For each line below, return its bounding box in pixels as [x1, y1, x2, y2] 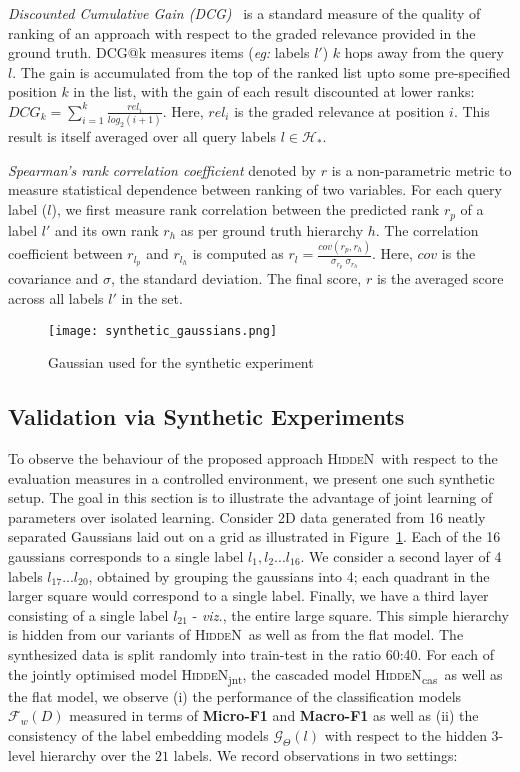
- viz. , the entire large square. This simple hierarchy [192, 604, 509, 625]
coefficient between [8, 243, 123, 264]
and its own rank [55, 219, 159, 240]
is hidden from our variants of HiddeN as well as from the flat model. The [8, 624, 464, 645]
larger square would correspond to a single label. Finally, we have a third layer [8, 585, 489, 606]
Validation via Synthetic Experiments [8, 401, 405, 432]
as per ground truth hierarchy [180, 219, 364, 240]
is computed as [192, 243, 284, 264]
